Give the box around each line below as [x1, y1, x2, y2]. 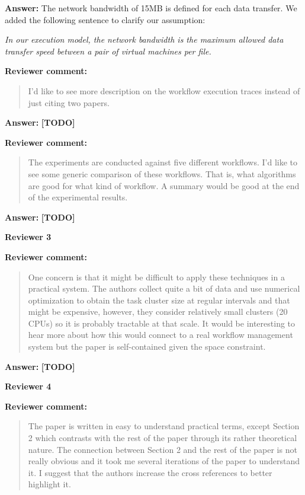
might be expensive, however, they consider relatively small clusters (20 [28, 305, 288, 318]
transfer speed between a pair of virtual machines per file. [5, 44, 211, 57]
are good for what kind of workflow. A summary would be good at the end [28, 179, 300, 191]
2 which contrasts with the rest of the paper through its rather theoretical [28, 432, 297, 444]
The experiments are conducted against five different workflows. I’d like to [28, 156, 297, 168]
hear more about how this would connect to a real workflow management [28, 328, 293, 341]
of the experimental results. [28, 191, 128, 203]
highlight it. [28, 478, 71, 490]
